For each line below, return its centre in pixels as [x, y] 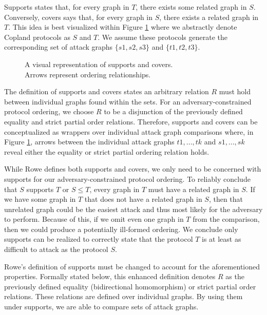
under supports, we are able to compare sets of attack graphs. [101, 307]
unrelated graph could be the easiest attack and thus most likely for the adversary [133, 209]
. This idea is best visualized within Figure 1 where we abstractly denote [123, 27]
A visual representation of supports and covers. [99, 64]
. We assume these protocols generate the [163, 37]
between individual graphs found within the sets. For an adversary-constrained [128, 101]
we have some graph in [40, 199]
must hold [235, 91]
